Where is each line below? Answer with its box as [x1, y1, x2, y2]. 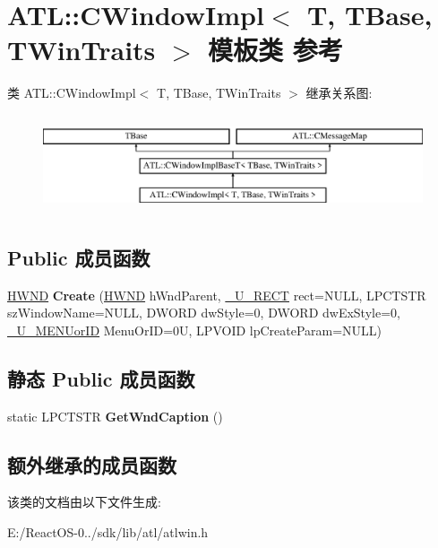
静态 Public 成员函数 [7, 364, 195, 392]
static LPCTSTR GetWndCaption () [7, 406, 223, 425]
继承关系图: [305, 83, 373, 102]
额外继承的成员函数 [7, 450, 176, 478]
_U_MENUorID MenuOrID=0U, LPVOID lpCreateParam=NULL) [7, 320, 382, 339]
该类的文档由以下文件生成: [7, 492, 161, 511]
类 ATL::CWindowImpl [7, 83, 136, 102]
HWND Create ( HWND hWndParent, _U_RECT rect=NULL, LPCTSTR [7, 285, 426, 304]
